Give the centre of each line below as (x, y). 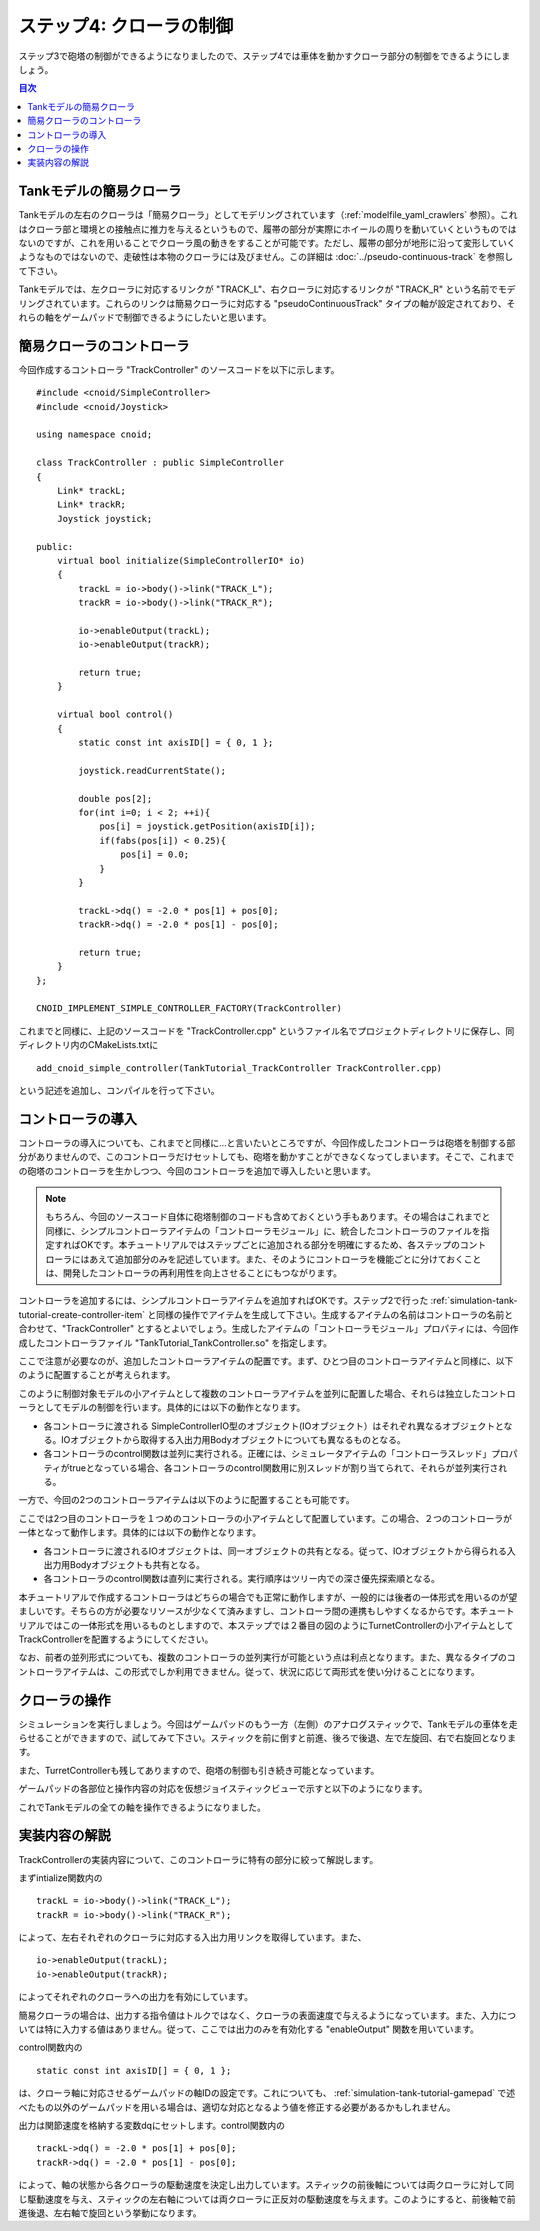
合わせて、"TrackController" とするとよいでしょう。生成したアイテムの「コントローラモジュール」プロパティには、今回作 (268, 1329)
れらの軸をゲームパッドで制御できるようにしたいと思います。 (145, 317)
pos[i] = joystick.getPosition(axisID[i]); (207, 826)
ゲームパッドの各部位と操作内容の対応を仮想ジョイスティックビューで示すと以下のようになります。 (223, 1789)
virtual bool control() (115, 714)
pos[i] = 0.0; (155, 854)
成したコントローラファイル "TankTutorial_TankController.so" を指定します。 (175, 1342)
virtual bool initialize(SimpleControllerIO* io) (180, 560)
